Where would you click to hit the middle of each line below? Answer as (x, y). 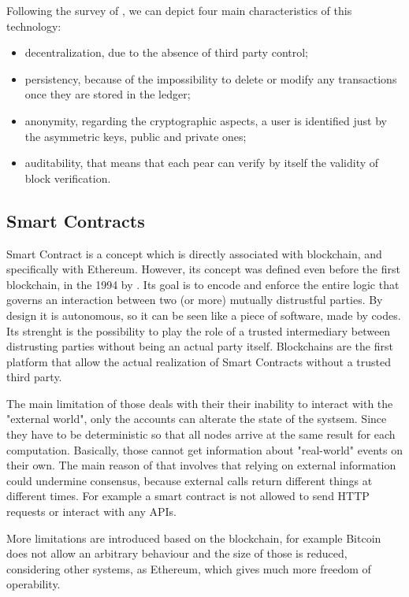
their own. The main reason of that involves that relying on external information (201, 465)
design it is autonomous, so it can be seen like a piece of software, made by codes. (204, 315)
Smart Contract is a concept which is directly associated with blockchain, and (194, 253)
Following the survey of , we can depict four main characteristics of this (179, 10)
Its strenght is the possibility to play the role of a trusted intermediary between (199, 330)
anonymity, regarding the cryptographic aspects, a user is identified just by (206, 120)
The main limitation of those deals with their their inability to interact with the (200, 403)
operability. (33, 584)
